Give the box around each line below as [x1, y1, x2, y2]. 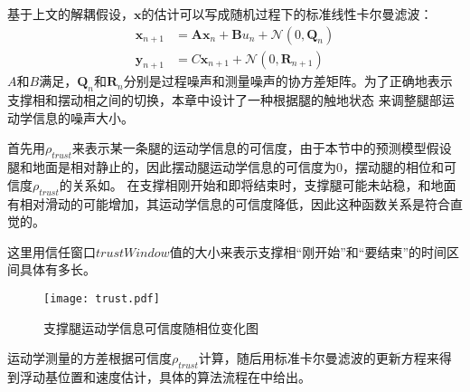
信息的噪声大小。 [32, 108, 134, 127]
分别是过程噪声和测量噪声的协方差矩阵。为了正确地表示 [123, 72, 453, 91]
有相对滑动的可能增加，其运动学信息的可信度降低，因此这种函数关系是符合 [7, 194, 450, 213]
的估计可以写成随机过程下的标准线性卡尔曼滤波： [141, 5, 433, 23]
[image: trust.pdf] [43, 292, 160, 305]
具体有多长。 [19, 260, 96, 279]
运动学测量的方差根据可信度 [7, 349, 172, 368]
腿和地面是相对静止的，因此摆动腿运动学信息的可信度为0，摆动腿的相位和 [7, 158, 444, 177]
